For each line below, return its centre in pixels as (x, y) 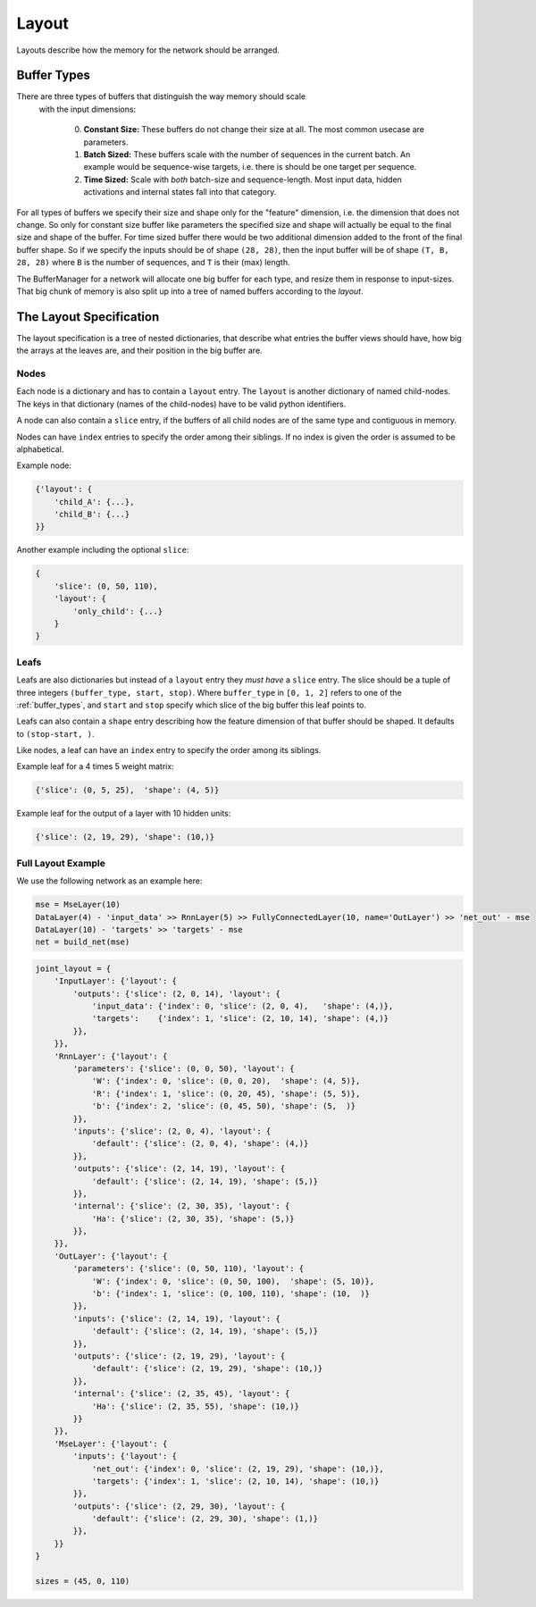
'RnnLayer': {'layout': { (111, 1056)
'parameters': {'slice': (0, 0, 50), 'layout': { (184, 1069)
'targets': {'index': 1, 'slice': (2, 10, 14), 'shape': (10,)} (235, 1481)
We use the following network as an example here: (109, 881)
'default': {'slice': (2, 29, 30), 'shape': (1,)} (205, 1519)
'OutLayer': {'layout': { (111, 1256)
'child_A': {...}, (94, 502)
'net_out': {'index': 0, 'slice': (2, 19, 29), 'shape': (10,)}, (238, 1469)
